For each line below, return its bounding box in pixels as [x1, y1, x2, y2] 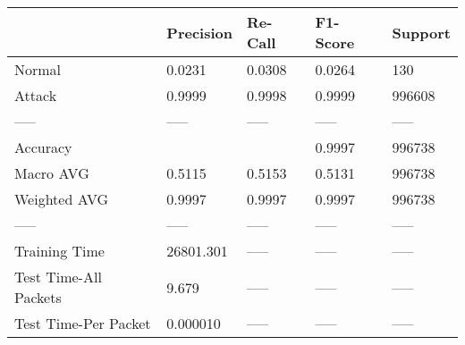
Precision [166, 21, 232, 43]
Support [392, 21, 451, 43]
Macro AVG [14, 163, 89, 183]
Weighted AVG [14, 189, 109, 209]
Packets [14, 287, 62, 307]
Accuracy [14, 137, 72, 157]
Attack [14, 85, 57, 105]
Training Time [14, 240, 105, 261]
